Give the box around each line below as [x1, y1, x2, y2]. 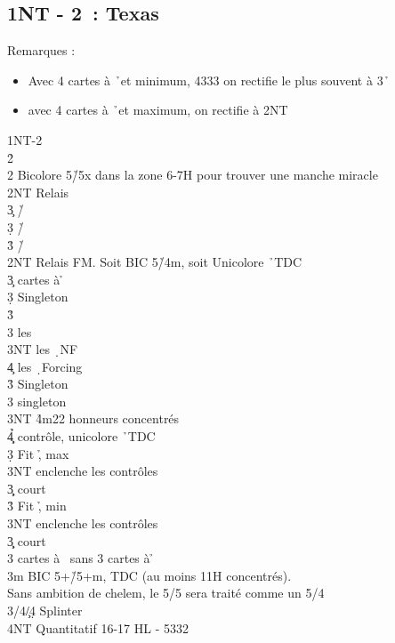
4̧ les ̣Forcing [7, 357, 83, 375]
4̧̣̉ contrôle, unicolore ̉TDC [7, 427, 156, 446]
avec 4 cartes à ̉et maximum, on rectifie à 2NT [28, 100, 288, 119]
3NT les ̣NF [7, 340, 78, 358]
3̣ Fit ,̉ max [7, 444, 69, 462]
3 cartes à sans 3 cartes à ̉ [7, 549, 155, 567]
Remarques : [7, 41, 76, 60]
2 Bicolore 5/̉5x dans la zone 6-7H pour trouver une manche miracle [7, 165, 378, 184]
